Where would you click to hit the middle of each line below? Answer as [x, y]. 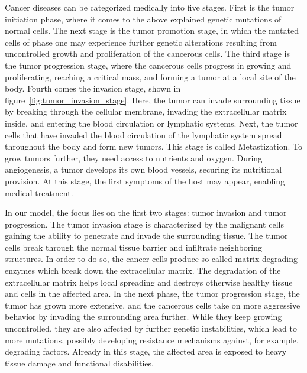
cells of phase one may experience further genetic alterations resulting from [141, 42]
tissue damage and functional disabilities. [79, 363]
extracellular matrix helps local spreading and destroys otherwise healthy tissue [149, 282]
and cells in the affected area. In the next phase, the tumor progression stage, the [152, 293]
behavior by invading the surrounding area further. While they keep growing [143, 317]
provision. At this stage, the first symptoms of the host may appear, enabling [145, 181]
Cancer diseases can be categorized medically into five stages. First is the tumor [150, 7]
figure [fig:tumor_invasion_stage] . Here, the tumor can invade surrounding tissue [153, 100]
